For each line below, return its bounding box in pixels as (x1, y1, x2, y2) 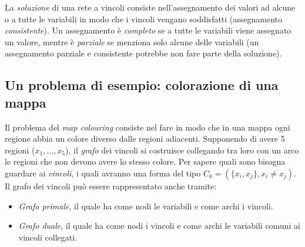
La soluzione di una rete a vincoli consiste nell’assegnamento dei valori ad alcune (5, 1, 296, 13)
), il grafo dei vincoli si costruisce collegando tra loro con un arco (65, 143, 299, 156)
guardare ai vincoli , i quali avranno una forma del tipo (5, 166, 201, 179)
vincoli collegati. (18, 231, 77, 243)
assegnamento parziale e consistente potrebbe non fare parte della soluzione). (5, 47, 282, 59)
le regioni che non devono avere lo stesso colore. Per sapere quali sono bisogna (5, 155, 286, 168)
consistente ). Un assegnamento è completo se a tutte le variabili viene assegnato (5, 24, 291, 36)
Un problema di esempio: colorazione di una (5, 76, 279, 94)
